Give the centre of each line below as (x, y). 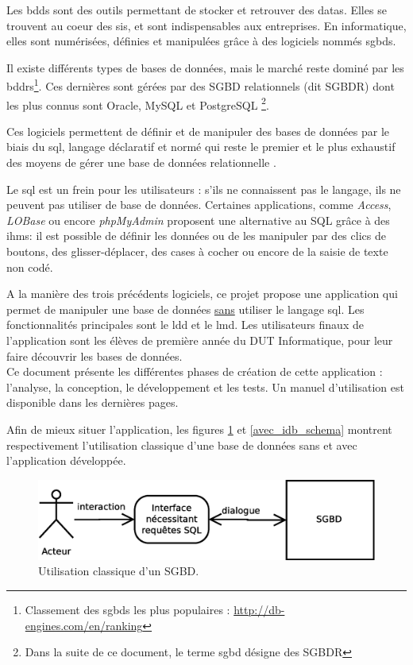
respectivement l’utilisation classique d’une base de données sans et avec (182, 445)
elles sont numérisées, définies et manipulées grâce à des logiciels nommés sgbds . (201, 41)
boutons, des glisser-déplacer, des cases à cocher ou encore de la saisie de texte (197, 251)
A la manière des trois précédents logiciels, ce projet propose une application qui (202, 294)
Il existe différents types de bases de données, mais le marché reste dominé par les (205, 67)
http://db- (259, 609)
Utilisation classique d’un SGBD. (119, 571)
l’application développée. (66, 460)
